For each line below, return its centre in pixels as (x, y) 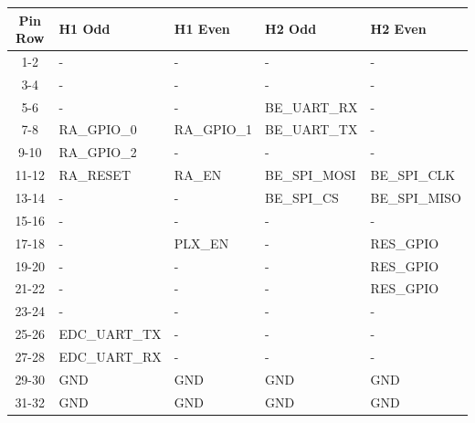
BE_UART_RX (311, 106)
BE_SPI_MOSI (311, 175)
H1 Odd (84, 29)
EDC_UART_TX (110, 334)
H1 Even (202, 29)
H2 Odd (291, 29)
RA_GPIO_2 (98, 152)
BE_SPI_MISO (416, 197)
